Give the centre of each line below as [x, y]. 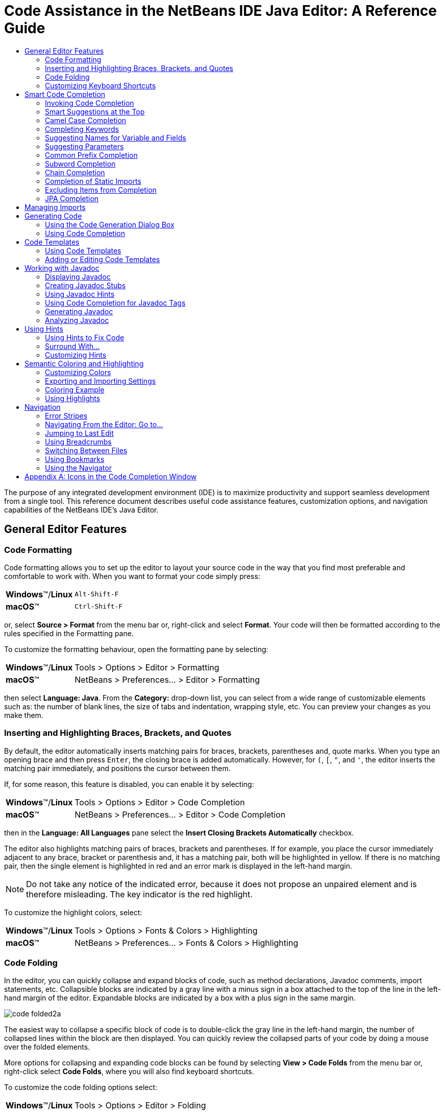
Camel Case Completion [86, 120]
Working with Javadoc [62, 268]
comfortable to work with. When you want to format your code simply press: [132, 576]
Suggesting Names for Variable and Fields [116, 137]
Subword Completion [80, 164]
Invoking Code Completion [90, 103]
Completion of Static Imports [93, 181]
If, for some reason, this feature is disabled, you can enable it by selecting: [129, 784]
